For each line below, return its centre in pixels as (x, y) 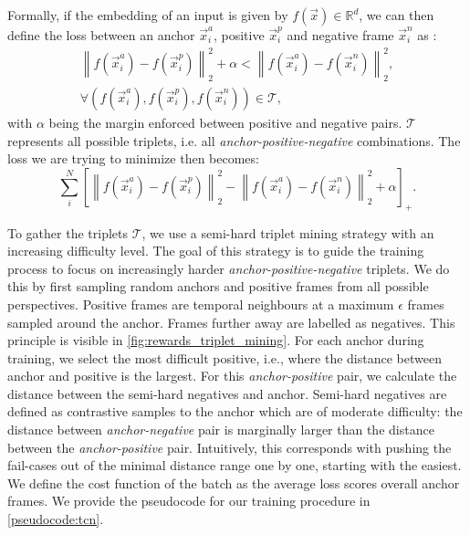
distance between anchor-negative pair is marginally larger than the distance (221, 430)
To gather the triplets (68, 232)
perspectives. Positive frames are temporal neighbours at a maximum (201, 304)
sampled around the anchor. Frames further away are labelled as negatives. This (231, 322)
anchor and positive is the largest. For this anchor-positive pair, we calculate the (232, 376)
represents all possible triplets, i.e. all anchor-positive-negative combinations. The (234, 140)
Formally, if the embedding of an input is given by (148, 15)
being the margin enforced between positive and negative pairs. (225, 122)
